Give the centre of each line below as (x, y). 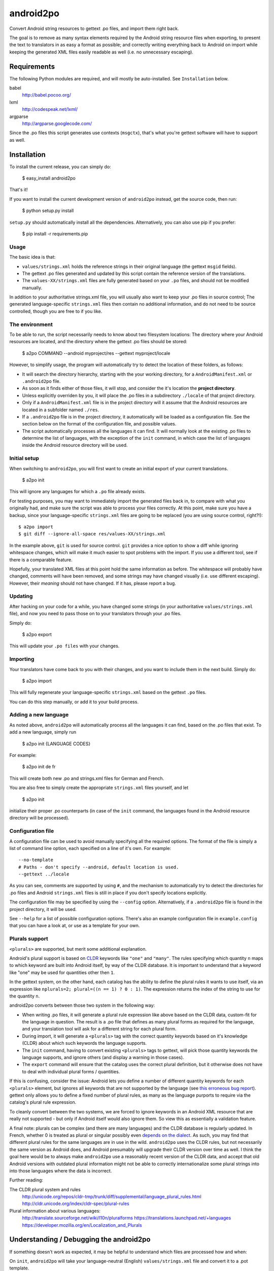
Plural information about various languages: (55, 1211)
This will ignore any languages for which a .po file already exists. (78, 492)
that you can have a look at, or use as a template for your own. (75, 926)
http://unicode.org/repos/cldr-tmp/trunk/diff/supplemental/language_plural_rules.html (112, 1197)
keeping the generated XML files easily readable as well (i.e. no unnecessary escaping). (101, 52)
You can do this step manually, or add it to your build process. (74, 702)
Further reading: (26, 1180)
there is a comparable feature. (41, 560)
